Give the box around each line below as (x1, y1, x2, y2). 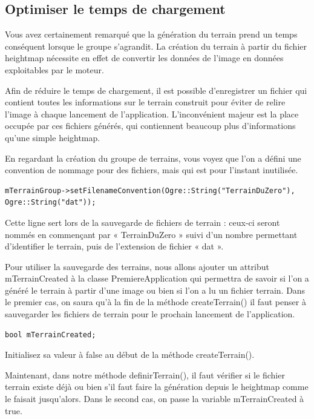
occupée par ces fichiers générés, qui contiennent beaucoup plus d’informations (5, 119, 296, 132)
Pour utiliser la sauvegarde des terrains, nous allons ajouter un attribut (5, 260, 269, 272)
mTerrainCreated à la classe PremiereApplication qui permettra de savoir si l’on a (5, 272, 309, 285)
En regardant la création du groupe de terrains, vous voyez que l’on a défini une (5, 151, 301, 164)
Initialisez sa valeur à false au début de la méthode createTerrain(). (5, 348, 255, 361)
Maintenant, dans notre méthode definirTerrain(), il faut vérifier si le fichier (5, 368, 285, 381)
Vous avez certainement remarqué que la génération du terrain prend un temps (5, 28, 298, 41)
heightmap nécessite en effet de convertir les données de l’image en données (5, 51, 284, 64)
